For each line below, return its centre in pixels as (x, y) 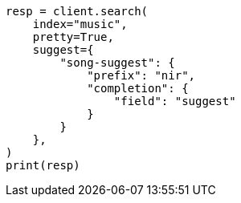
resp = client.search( (77, 11)
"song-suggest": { (117, 63)
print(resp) (43, 165)
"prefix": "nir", (141, 75)
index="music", (80, 24)
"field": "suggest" (175, 101)
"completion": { (138, 88)
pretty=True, (73, 37)
